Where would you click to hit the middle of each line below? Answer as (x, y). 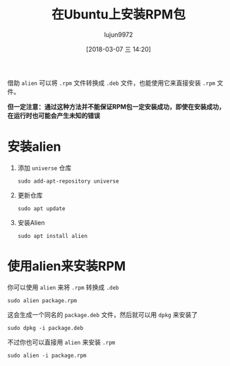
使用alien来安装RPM (67, 267)
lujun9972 (119, 34)
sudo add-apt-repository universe (68, 181)
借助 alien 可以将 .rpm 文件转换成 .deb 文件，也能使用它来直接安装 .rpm (111, 83)
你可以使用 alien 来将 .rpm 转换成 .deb (63, 287)
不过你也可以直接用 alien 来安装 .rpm (61, 342)
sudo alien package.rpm (42, 301)
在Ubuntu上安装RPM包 (119, 15)
